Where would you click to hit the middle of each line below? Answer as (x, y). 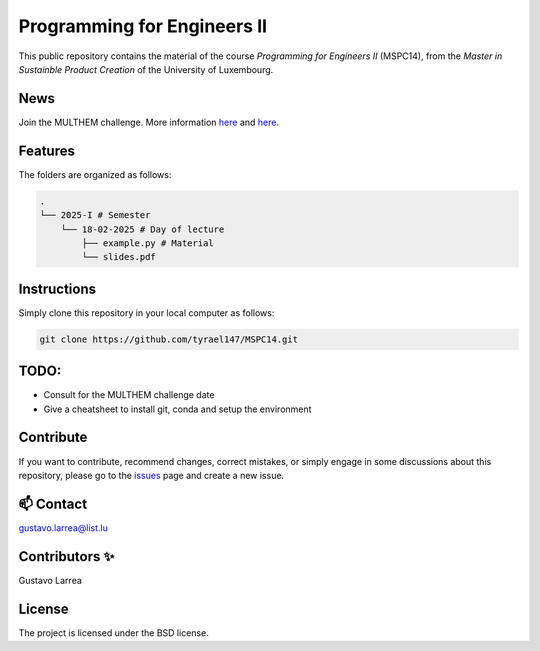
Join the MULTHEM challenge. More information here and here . (149, 122)
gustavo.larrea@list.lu (63, 527)
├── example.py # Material (147, 243)
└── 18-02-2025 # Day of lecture (142, 229)
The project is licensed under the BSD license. (113, 632)
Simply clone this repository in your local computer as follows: (146, 312)
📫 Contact (53, 503)
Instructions (57, 288)
